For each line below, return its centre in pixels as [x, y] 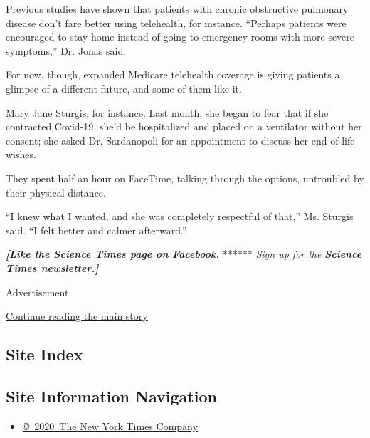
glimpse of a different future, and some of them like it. [124, 88]
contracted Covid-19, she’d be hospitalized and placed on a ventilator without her [184, 126]
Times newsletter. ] [52, 267]
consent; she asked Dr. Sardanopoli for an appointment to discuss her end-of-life [180, 140]
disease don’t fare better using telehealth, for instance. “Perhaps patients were [176, 22]
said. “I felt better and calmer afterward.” [96, 230]
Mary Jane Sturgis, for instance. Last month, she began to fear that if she [167, 112]
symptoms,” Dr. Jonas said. [66, 50]
